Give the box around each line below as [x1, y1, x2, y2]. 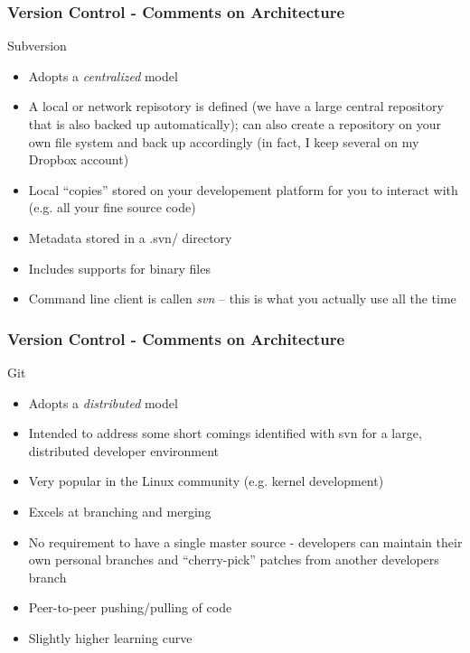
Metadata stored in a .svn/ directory [28, 228, 232, 247]
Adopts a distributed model [28, 393, 178, 412]
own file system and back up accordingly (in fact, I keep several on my [28, 132, 419, 151]
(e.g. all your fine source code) [28, 198, 196, 217]
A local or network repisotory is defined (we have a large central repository [28, 97, 444, 116]
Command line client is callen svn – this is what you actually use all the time [28, 289, 456, 308]
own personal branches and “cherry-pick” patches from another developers [28, 550, 439, 569]
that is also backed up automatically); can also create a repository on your [28, 115, 442, 133]
